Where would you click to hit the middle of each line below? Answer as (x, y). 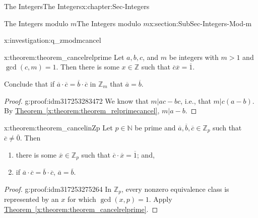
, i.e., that (196, 100)
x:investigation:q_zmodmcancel (53, 40)
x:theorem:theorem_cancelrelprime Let (64, 57)
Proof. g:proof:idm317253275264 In (58, 189)
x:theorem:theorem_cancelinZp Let (58, 127)
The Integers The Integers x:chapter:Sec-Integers (77, 6)
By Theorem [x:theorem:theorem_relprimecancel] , (82, 111)
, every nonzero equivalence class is (175, 189)
